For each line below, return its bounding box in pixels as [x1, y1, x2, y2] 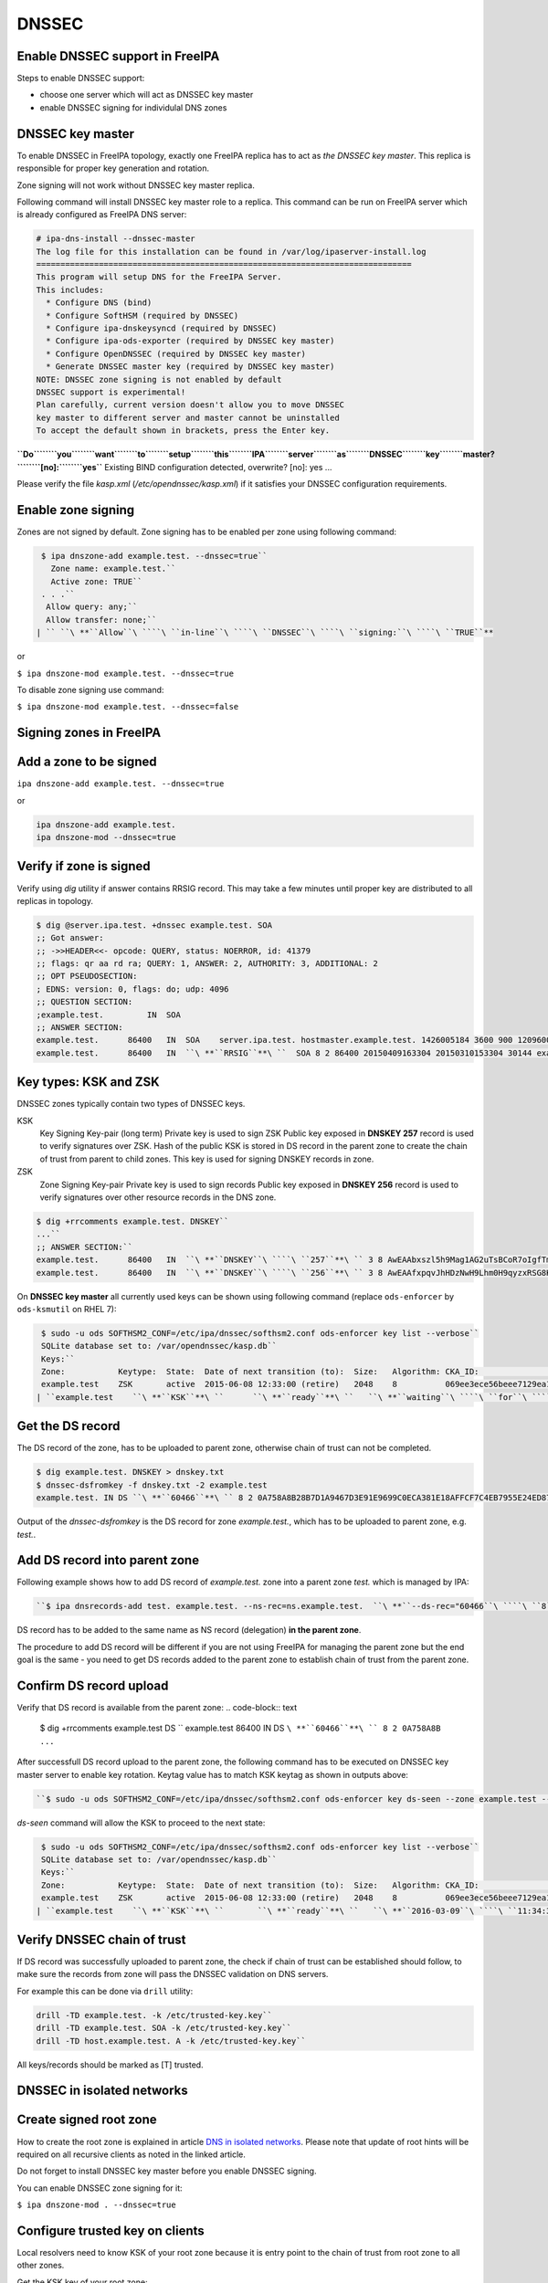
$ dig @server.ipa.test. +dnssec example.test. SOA [36, 920, 273, 931]
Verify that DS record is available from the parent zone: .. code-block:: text [16, 1702, 298, 1713]
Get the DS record [16, 1418, 121, 1434]
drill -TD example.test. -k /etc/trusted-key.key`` [36, 2010, 273, 2020]
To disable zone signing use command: [16, 684, 164, 695]
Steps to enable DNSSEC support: [16, 73, 145, 84]
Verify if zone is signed [16, 858, 151, 874]
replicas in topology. [16, 895, 93, 906]
